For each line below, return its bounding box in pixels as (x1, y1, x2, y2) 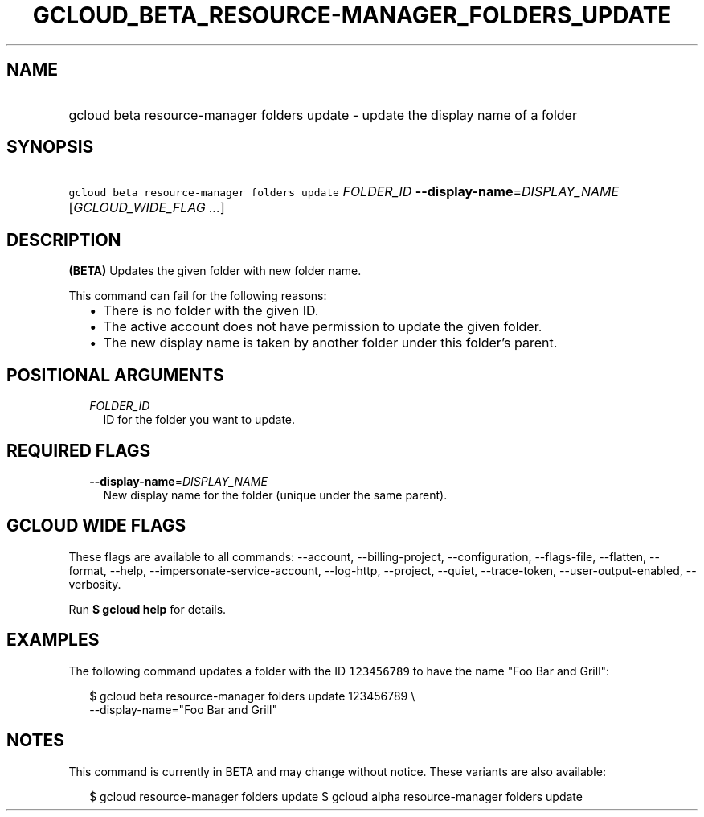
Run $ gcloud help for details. (68, 601, 227, 616)
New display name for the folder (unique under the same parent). (103, 487, 448, 502)
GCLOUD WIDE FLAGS (6, 515, 186, 536)
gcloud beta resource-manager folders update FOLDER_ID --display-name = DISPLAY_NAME (68, 183, 620, 200)
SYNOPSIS (6, 137, 94, 158)
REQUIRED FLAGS (6, 440, 151, 461)
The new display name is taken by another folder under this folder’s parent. (103, 335, 558, 351)
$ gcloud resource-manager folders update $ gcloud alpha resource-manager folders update (89, 789, 583, 803)
